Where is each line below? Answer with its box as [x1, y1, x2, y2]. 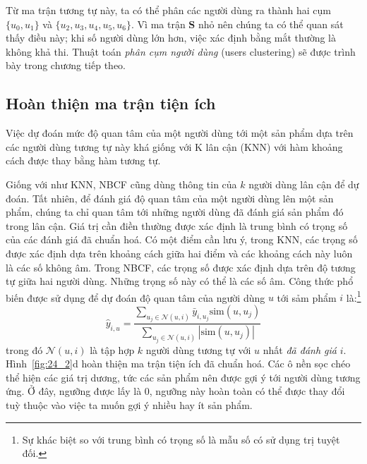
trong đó [6, 342, 43, 357]
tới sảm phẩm [277, 290, 337, 305]
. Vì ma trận [131, 16, 186, 31]
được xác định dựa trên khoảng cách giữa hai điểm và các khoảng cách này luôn [6, 245, 353, 260]
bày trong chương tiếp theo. [6, 58, 126, 73]
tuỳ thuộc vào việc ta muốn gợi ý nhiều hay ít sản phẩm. [6, 398, 253, 413]
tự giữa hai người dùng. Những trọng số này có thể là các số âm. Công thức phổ [6, 274, 354, 288]
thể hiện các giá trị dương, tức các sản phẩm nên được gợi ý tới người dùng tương [6, 370, 361, 384]
